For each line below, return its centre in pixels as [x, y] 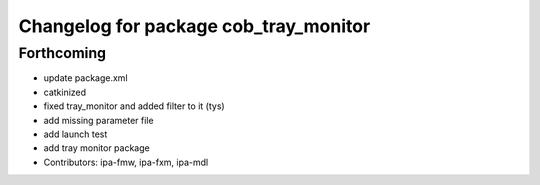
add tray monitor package [96, 148]
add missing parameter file [98, 120]
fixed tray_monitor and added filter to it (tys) [134, 106]
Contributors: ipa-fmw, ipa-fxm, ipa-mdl [126, 162]
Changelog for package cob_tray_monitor [194, 26]
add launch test [75, 134]
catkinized [65, 92]
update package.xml [86, 78]
